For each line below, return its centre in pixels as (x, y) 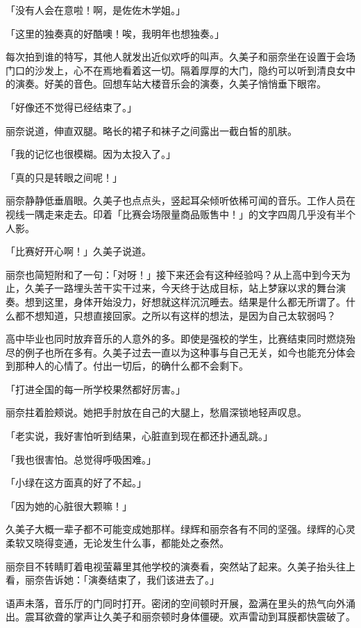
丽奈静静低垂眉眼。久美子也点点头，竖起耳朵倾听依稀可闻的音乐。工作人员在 (180, 200)
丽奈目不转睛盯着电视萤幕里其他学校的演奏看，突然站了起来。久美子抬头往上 (180, 566)
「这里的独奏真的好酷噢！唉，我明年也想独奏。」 (115, 33)
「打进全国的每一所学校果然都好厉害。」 (95, 389)
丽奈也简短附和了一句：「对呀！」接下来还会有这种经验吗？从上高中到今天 (173, 274)
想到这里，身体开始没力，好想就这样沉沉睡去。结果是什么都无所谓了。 (185, 301)
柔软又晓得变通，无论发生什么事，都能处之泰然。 (117, 543)
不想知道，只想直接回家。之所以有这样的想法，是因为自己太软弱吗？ (180, 315)
